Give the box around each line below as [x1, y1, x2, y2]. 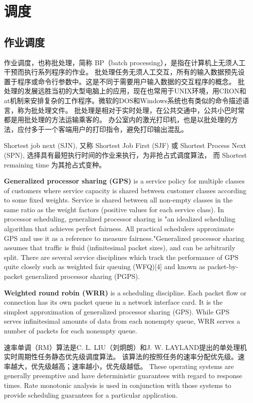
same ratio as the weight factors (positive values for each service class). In [4, 204, 224, 214]
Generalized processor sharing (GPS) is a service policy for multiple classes [4, 176, 245, 186]
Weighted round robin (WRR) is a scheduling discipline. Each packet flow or [4, 287, 247, 297]
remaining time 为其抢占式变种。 [4, 159, 106, 169]
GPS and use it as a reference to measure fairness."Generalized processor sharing [4, 233, 245, 243]
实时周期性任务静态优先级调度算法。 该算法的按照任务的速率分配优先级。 [4, 351, 238, 362]
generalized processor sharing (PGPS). [25, 271, 140, 281]
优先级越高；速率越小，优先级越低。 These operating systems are [31, 361, 234, 371]
